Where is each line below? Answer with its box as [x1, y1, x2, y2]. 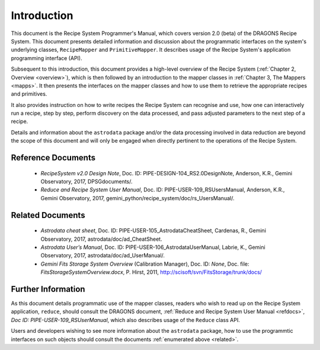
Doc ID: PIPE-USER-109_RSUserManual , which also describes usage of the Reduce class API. [11, 316, 240, 323]
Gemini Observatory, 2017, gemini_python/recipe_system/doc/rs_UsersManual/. [40, 194, 235, 201]
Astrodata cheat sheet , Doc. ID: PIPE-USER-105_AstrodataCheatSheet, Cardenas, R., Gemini [40, 227, 267, 234]
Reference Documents [11, 153, 96, 163]
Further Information [11, 284, 85, 294]
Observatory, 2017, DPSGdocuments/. [40, 178, 133, 185]
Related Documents [11, 210, 85, 220]
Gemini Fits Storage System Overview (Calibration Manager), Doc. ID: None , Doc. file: [40, 260, 249, 267]
